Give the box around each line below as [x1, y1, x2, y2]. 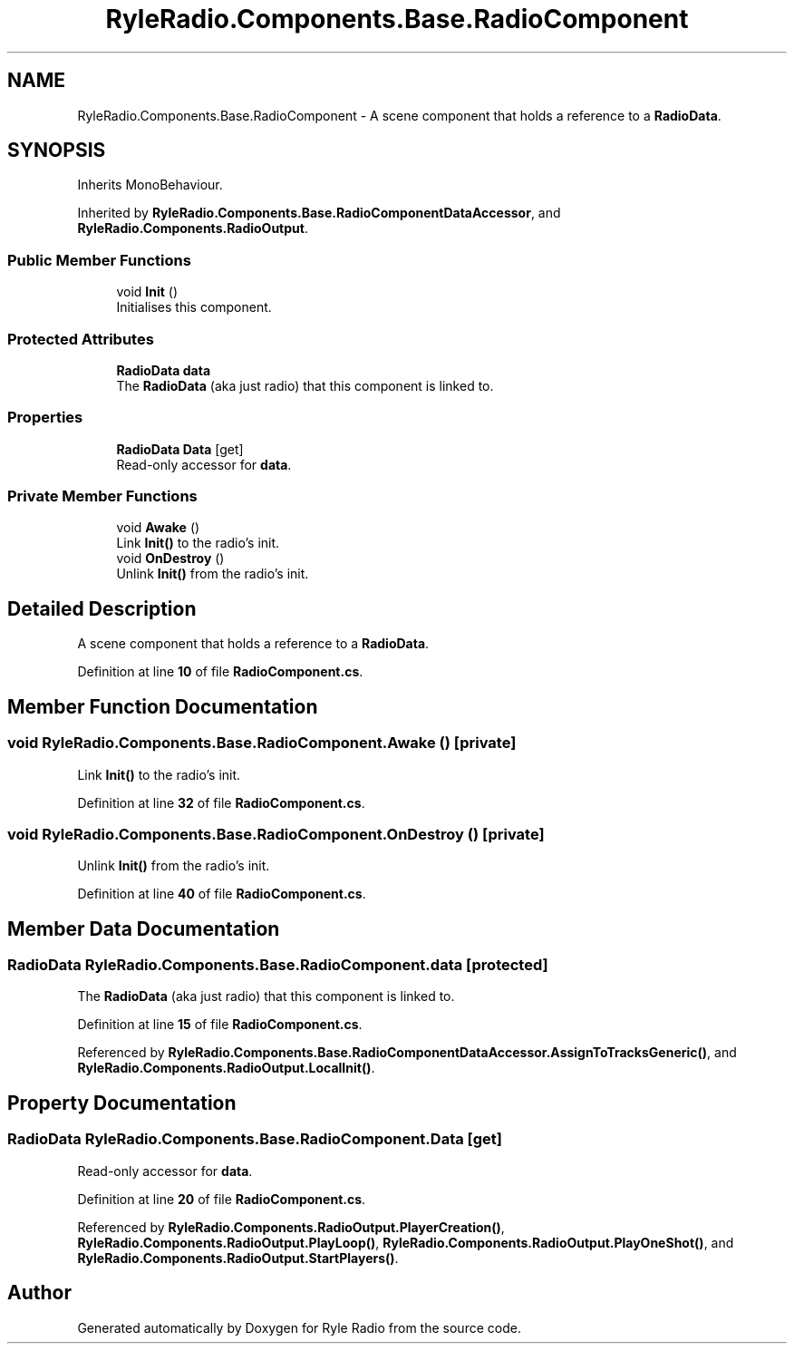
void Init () [116, 284, 179, 300]
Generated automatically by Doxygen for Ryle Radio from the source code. [77, 1319, 521, 1336]
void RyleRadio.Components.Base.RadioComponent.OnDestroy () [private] [7, 824, 545, 843]
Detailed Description [7, 597, 197, 620]
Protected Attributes [7, 329, 154, 348]
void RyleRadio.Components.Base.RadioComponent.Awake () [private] [7, 734, 517, 753]
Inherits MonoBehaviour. [77, 177, 223, 193]
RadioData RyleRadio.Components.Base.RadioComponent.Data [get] [7, 1130, 502, 1149]
